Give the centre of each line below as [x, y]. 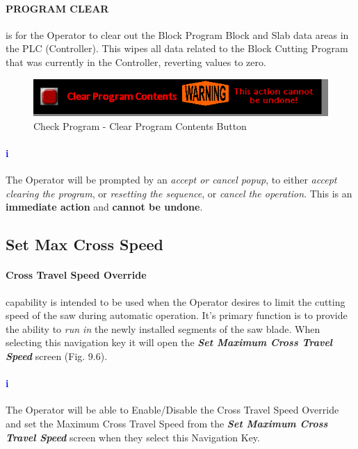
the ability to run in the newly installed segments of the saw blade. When [163, 328]
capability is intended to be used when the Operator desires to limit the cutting [176, 301]
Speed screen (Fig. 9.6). [57, 356]
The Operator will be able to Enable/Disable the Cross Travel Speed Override [172, 410]
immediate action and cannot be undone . [104, 207]
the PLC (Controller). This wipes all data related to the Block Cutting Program [177, 48]
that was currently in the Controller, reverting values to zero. [136, 62]
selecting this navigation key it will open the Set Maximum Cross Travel [169, 342]
